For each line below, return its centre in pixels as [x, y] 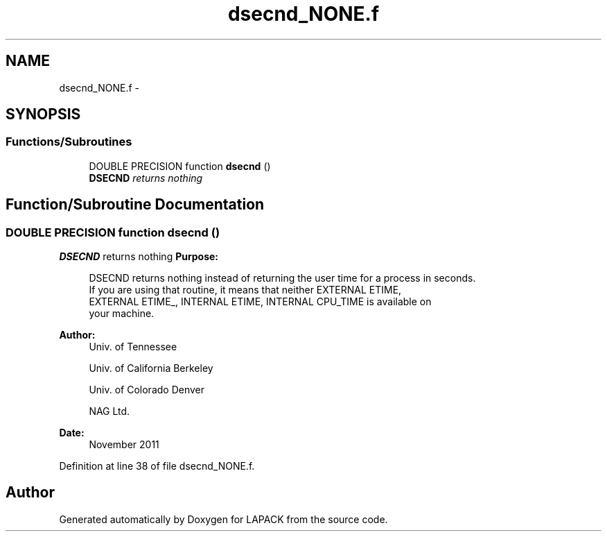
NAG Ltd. [109, 411]
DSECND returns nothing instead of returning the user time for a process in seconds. [282, 278]
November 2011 [124, 445]
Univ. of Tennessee [133, 347]
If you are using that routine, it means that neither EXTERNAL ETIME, [245, 290]
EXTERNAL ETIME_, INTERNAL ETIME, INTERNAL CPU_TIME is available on [260, 302]
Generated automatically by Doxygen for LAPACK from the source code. [223, 519]
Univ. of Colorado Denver [147, 390]
